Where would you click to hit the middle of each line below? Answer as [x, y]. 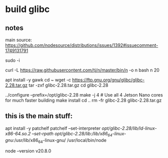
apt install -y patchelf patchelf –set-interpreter [53, 128]
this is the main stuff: [39, 116]
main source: [19, 40]
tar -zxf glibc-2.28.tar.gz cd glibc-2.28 [68, 85]
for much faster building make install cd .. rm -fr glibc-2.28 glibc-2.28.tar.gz [83, 100]
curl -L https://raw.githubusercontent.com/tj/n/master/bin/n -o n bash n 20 [82, 70]
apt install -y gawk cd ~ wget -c [38, 80]
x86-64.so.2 [18, 133]
